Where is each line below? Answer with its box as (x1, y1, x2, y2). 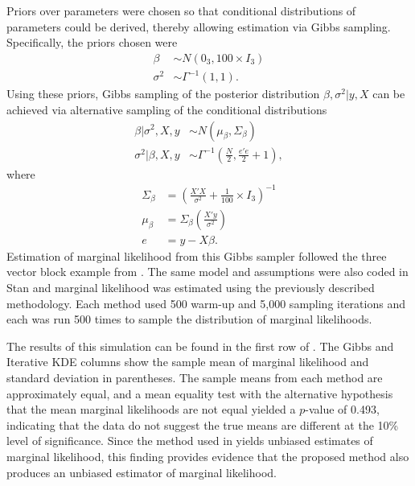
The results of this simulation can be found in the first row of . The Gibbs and (6, 337, 394, 354)
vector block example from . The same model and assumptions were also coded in (6, 263, 409, 280)
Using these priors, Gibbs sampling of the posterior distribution (6, 85, 320, 102)
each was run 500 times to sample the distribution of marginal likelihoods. (6, 311, 372, 327)
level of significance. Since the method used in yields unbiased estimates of (6, 432, 373, 449)
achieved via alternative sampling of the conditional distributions (6, 101, 327, 117)
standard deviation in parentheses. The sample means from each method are (6, 369, 383, 385)
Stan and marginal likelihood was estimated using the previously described (6, 278, 375, 295)
